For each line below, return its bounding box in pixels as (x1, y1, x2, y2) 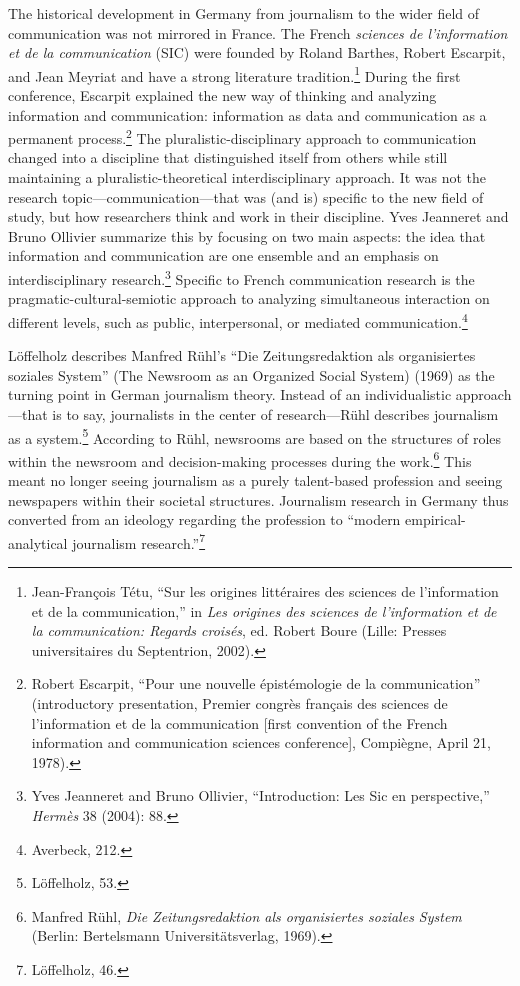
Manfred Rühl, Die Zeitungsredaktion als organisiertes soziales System (31, 905, 462, 926)
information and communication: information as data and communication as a (8, 104, 487, 125)
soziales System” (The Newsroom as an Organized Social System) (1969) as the (8, 364, 495, 385)
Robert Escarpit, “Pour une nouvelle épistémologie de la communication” (31, 673, 481, 694)
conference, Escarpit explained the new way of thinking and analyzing (8, 85, 437, 106)
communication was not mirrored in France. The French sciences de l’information (8, 22, 508, 43)
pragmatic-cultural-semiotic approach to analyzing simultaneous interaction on (8, 288, 490, 309)
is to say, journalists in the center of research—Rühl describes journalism (52, 403, 499, 424)
